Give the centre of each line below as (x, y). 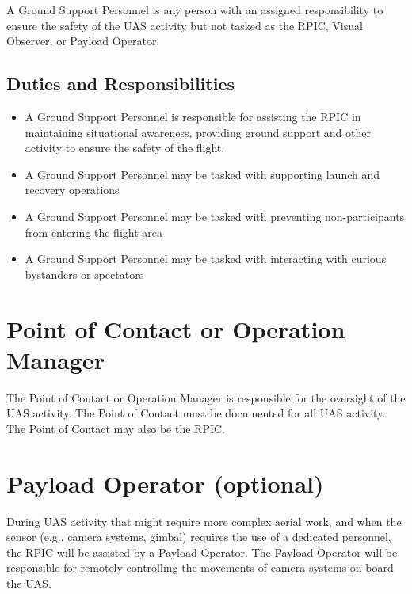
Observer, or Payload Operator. (83, 41)
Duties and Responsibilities (121, 84)
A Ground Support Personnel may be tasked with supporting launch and (202, 174)
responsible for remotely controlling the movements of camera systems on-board (200, 567)
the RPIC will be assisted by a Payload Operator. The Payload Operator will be (202, 552)
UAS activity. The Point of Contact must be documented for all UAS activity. (196, 413)
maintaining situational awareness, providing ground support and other (198, 132)
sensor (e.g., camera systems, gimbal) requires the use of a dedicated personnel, (199, 537)
